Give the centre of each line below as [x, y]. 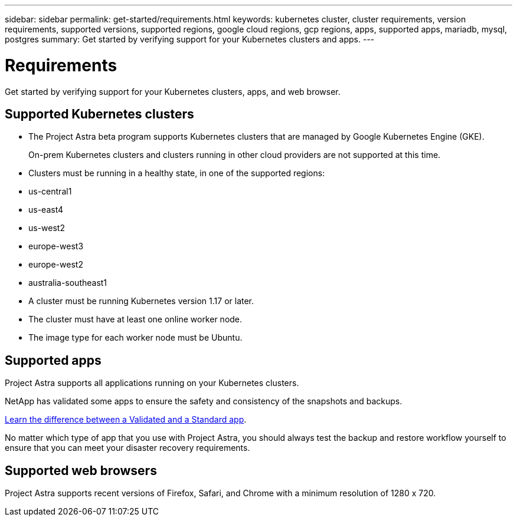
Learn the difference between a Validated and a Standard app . [126, 420]
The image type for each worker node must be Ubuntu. [135, 338]
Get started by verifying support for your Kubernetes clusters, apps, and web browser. [173, 91]
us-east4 [46, 210]
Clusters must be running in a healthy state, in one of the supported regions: [177, 173]
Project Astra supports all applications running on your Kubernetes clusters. [152, 383]
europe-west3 [56, 246]
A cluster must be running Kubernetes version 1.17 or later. [141, 301]
